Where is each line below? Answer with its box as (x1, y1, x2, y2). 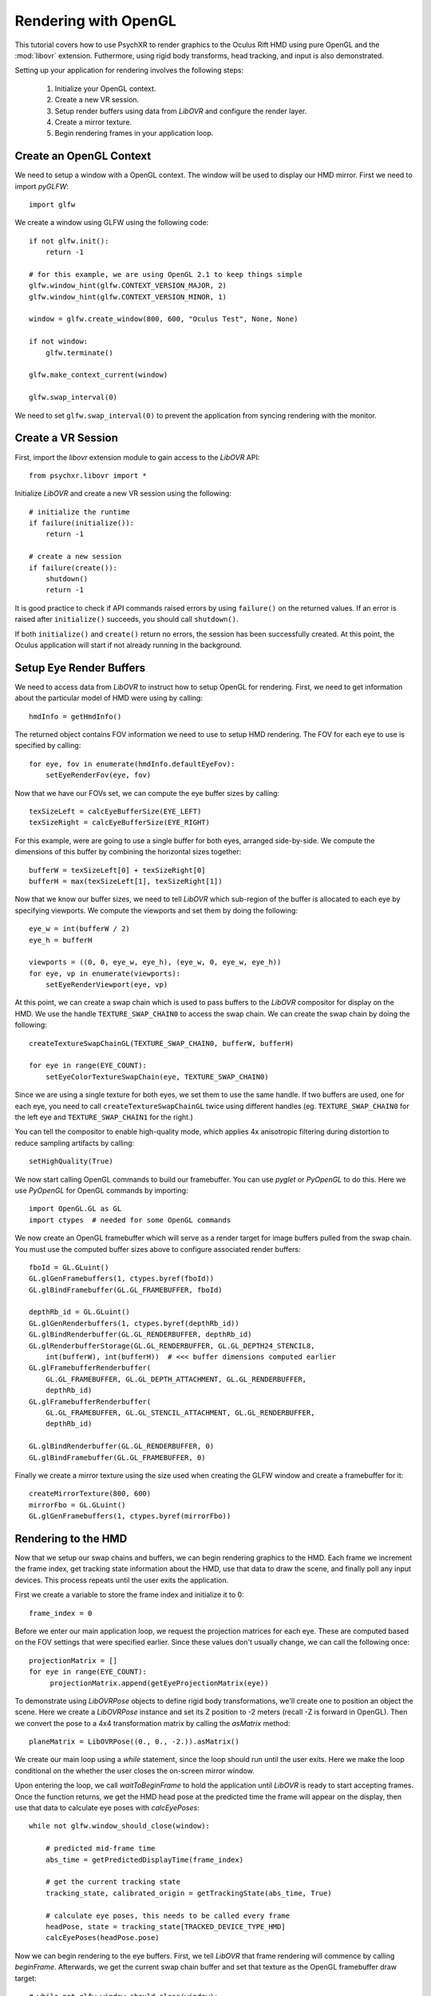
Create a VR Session (14, 431, 119, 445)
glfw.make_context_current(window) (29, 370, 168, 379)
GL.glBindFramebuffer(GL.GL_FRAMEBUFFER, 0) (29, 1453, 207, 1462)
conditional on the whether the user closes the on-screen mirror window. (14, 1765, 255, 1776)
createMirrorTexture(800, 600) (29, 1489, 152, 1499)
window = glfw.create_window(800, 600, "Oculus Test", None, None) (29, 315, 299, 323)
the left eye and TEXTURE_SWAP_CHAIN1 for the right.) (14, 1112, 193, 1122)
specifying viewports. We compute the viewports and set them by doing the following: (14, 905, 299, 915)
